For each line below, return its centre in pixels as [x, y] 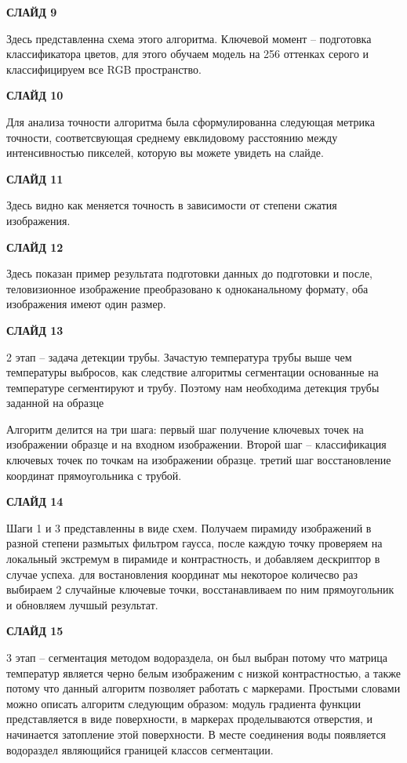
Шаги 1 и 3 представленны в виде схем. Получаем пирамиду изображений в [189, 527]
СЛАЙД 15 [35, 631]
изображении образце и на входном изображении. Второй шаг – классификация [196, 444]
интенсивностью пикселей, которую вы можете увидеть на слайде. [165, 153]
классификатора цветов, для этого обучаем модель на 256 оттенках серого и [188, 54]
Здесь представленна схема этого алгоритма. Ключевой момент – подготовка [189, 38]
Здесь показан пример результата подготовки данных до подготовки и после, [189, 273]
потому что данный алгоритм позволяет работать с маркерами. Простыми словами [203, 688]
